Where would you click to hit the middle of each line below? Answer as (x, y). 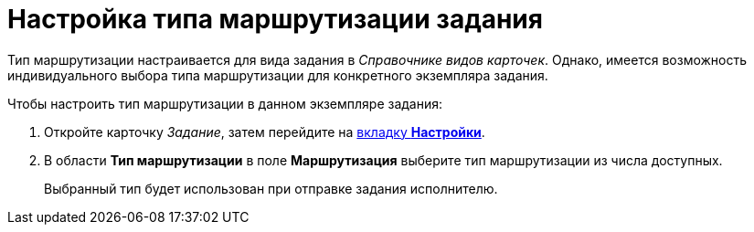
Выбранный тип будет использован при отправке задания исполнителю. (271, 188)
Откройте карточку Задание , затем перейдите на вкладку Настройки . (265, 132)
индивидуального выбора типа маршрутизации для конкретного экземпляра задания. (278, 75)
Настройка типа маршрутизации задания (275, 19)
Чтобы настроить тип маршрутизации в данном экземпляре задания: (225, 103)
